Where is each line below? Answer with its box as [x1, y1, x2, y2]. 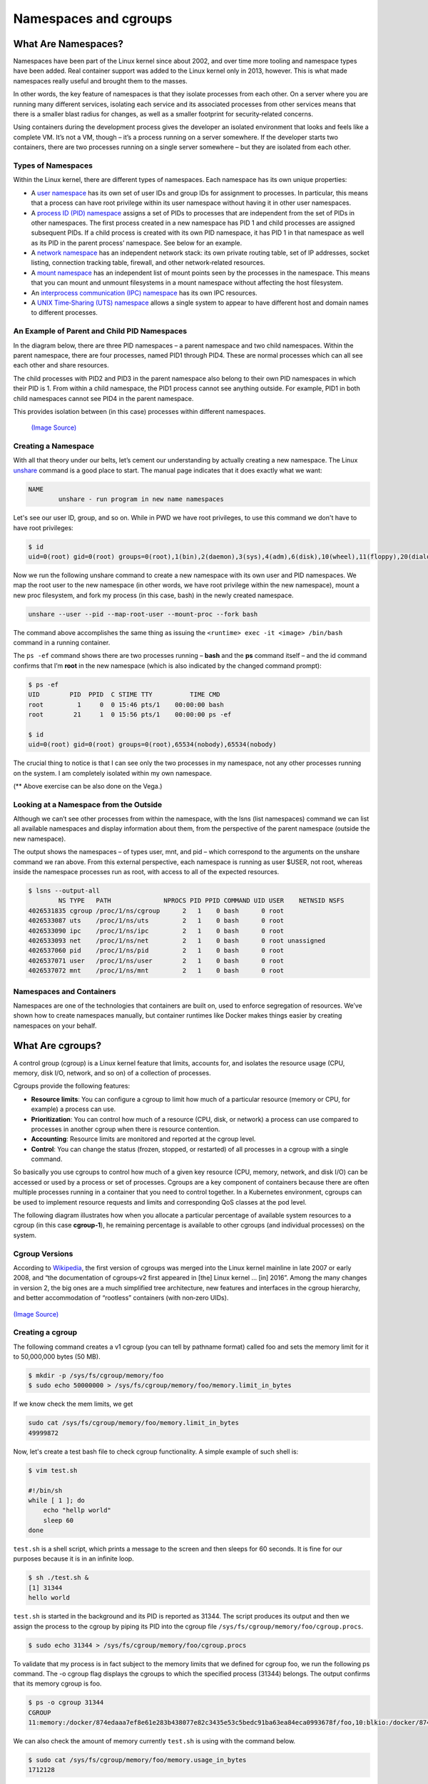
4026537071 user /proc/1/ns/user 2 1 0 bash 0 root [28, 956, 285, 965]
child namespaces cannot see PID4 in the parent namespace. [13, 394, 194, 402]
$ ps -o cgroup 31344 [28, 1698, 104, 1707]
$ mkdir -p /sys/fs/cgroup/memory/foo [28, 1372, 164, 1380]
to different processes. [31, 308, 98, 317]
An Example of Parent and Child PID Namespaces [13, 326, 188, 336]
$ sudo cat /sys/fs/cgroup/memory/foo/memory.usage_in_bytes [28, 1756, 247, 1764]
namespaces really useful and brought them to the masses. [13, 76, 188, 85]
